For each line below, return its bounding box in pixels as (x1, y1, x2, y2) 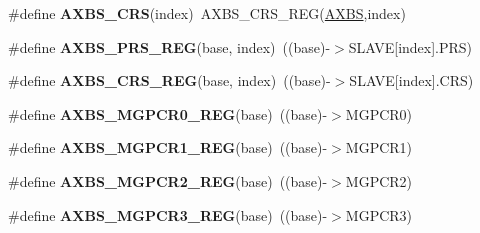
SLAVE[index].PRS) (348, 36, 473, 57)
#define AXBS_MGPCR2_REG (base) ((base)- (8, 170, 328, 191)
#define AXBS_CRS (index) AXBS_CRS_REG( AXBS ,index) (8, 3, 406, 23)
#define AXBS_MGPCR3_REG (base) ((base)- (8, 204, 328, 225)
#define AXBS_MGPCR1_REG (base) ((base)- (8, 137, 328, 158)
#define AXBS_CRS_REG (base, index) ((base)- (8, 70, 331, 91)
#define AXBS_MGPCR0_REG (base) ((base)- (8, 103, 328, 124)
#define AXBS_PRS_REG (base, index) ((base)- (8, 36, 331, 57)
